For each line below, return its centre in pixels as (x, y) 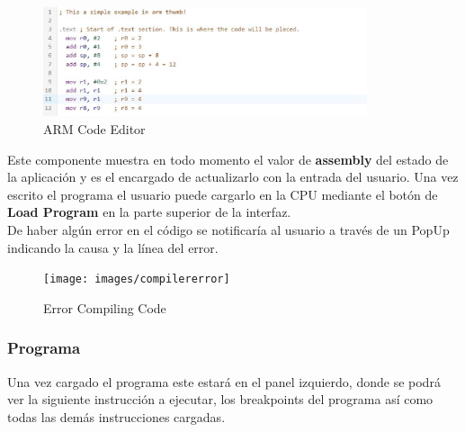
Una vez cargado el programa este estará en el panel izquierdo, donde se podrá (224, 381)
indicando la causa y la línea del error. (113, 247)
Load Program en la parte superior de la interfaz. (149, 212)
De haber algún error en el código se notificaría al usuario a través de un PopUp (228, 229)
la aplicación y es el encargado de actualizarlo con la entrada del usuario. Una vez (233, 177)
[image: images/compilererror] (137, 279)
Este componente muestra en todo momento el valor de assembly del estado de (228, 159)
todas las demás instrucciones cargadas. (116, 416)
